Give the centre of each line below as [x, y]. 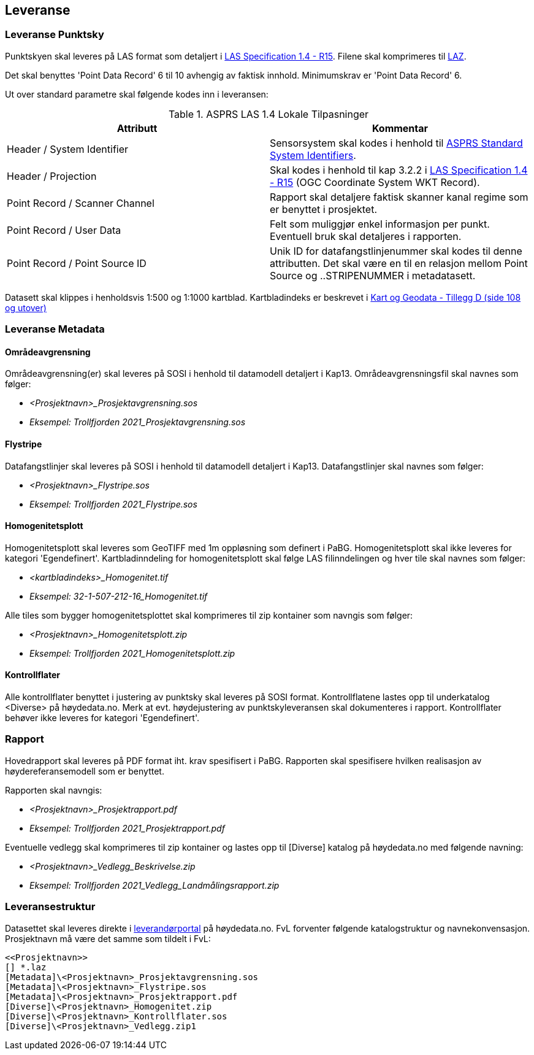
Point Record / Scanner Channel [81, 203]
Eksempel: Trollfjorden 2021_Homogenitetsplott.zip [132, 653]
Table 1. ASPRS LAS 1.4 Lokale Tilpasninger [269, 114]
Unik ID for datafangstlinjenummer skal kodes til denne [396, 251]
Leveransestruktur [50, 907]
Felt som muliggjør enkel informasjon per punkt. [380, 224]
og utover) [26, 307]
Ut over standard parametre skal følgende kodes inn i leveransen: [137, 94]
